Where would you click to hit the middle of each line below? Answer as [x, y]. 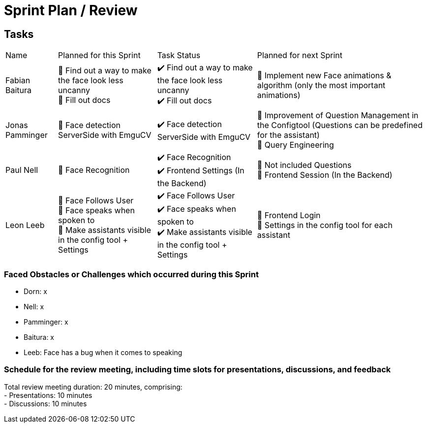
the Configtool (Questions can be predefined [340, 125]
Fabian [18, 81]
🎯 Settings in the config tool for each [325, 225]
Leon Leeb [25, 225]
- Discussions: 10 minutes [46, 403]
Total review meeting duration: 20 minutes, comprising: [93, 387]
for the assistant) [288, 135]
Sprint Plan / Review [71, 10]
